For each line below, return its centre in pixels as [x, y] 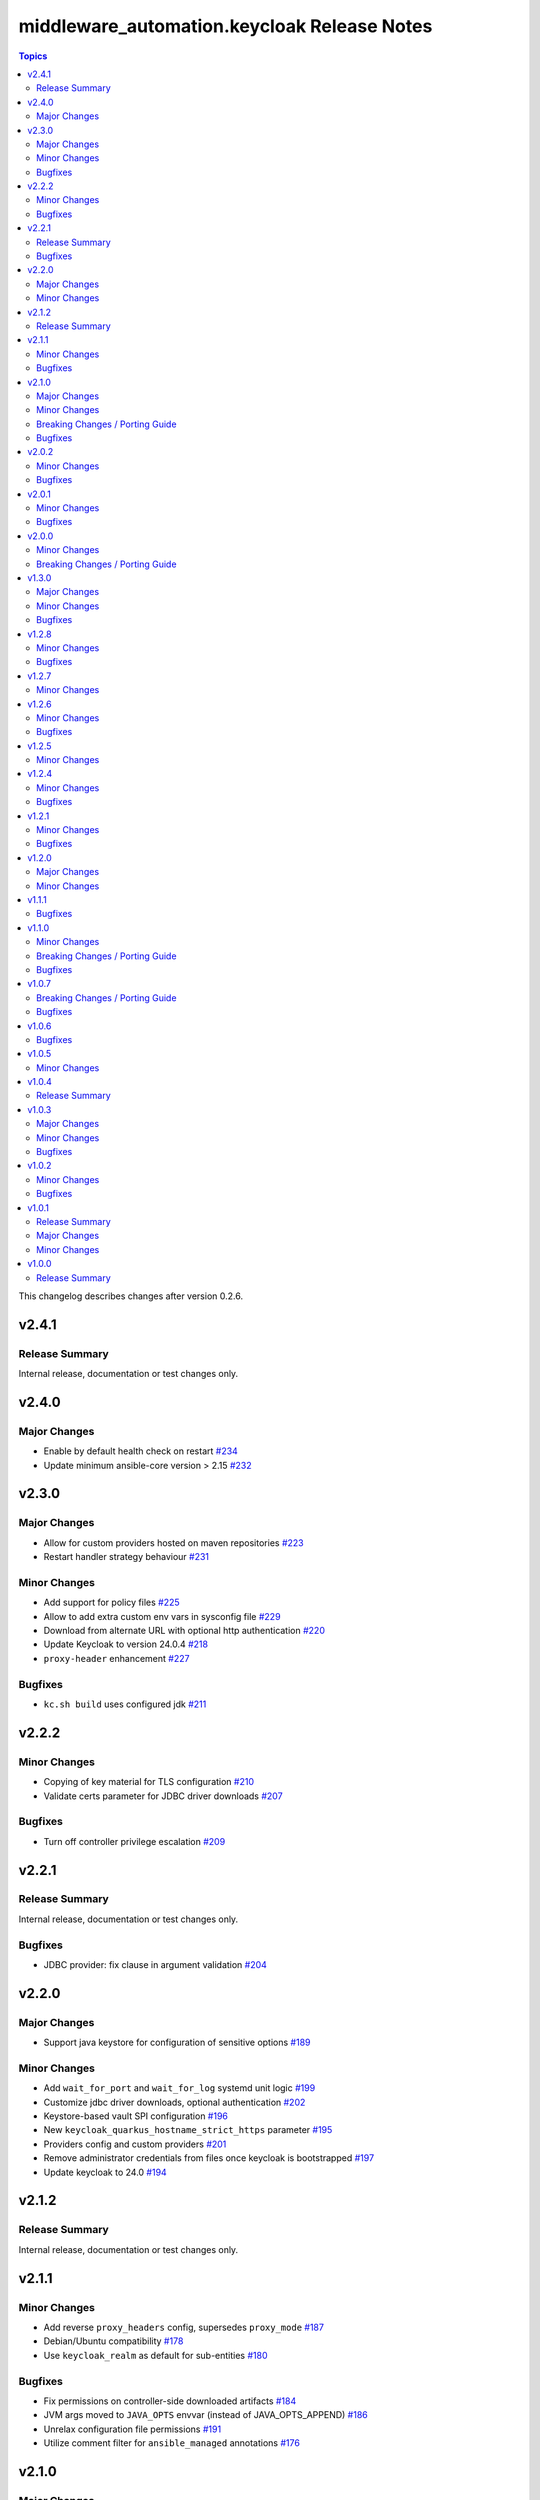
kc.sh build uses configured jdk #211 [125, 1704]
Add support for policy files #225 [111, 1602]
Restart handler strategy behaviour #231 [126, 1557]
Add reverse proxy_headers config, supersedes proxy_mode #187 [184, 2327]
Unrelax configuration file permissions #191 [132, 2429]
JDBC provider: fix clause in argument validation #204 [155, 1964]
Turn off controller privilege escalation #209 [134, 1841]
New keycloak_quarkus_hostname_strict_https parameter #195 [188, 2130]
